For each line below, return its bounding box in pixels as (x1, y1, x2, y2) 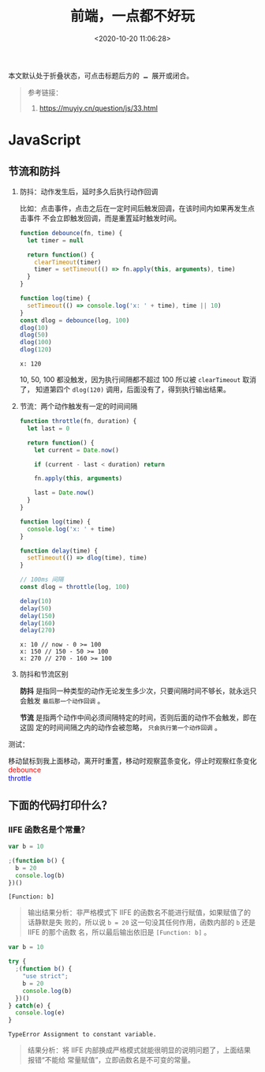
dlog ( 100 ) (19, 339, 53, 347)
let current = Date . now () (34, 446, 120, 454)
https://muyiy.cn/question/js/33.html (39, 103, 158, 113)
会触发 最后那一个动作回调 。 (19, 696, 105, 706)
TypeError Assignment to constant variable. (8, 1031, 157, 1039)
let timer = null (27, 236, 84, 245)
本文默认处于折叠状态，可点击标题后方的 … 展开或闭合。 (8, 71, 194, 80)
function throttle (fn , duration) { (19, 418, 137, 425)
